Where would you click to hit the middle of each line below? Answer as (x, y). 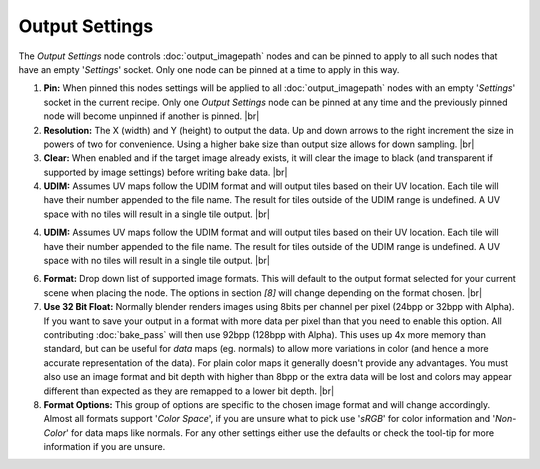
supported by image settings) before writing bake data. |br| (165, 172)
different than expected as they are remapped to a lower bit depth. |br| (189, 391)
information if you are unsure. (104, 447)
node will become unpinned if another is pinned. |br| (151, 116)
